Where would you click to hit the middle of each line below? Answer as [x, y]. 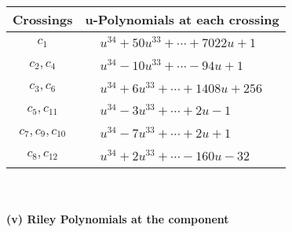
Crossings [43, 19]
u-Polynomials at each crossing [182, 19]
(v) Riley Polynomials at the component [118, 219]
